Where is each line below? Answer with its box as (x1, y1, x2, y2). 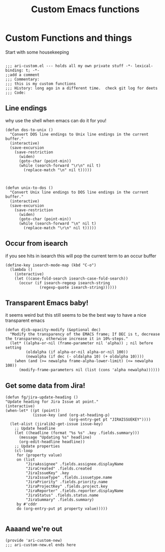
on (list (16, 457, 36, 462)
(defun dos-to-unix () (5, 127, 53, 132)
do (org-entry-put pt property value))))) (16, 506, 108, 511)
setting (5, 345, 22, 350)
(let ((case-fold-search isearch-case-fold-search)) (14, 276, 128, 281)
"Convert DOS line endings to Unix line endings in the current (10, 131, 149, 137)
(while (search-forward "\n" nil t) (18, 220, 96, 226)
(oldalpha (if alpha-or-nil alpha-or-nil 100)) (25, 350, 128, 355)
